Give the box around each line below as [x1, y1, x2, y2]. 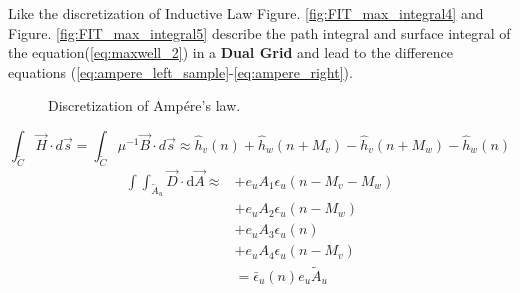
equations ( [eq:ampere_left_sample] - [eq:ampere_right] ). [8, 61, 353, 82]
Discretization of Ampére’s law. [48, 95, 241, 116]
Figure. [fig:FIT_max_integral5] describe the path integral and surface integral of [8, 22, 511, 43]
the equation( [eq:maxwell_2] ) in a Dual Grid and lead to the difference [8, 42, 454, 63]
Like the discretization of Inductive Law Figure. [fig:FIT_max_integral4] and [8, 3, 484, 23]
